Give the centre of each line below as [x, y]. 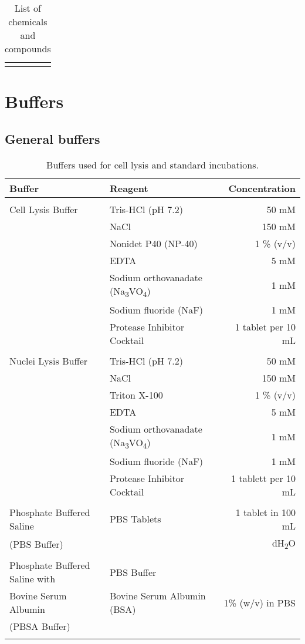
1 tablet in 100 [265, 512]
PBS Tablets [135, 519]
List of [28, 8]
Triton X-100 [136, 395]
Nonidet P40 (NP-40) [153, 243]
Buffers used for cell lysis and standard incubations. [152, 164]
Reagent [129, 188]
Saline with [33, 579]
